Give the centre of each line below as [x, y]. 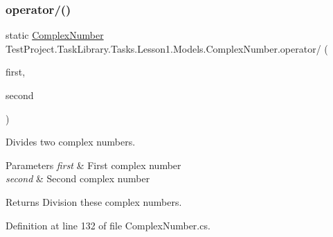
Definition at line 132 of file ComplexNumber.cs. [108, 225]
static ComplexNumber [55, 35]
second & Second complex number [78, 178]
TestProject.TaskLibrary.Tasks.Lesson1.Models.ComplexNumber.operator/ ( [167, 48]
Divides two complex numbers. [71, 142]
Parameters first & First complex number [93, 165]
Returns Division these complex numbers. [94, 201]
